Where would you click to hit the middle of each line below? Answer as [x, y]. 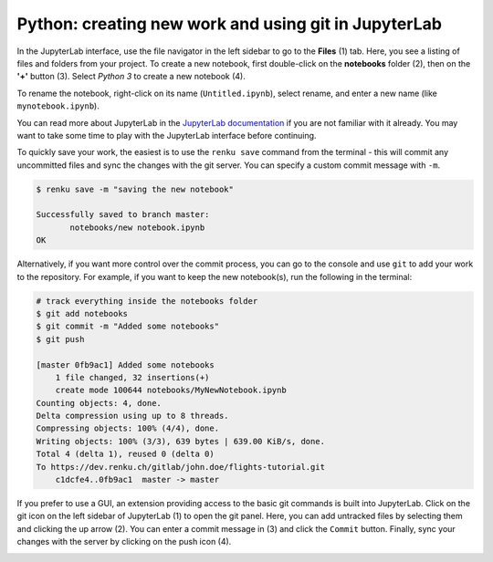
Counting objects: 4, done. [99, 403]
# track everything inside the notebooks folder [147, 301]
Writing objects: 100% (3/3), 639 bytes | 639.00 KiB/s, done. [181, 441]
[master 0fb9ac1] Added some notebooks [125, 364]
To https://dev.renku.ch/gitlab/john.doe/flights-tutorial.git [181, 467]
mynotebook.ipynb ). [58, 106]
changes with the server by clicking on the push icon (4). [124, 542]
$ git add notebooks [82, 313]
